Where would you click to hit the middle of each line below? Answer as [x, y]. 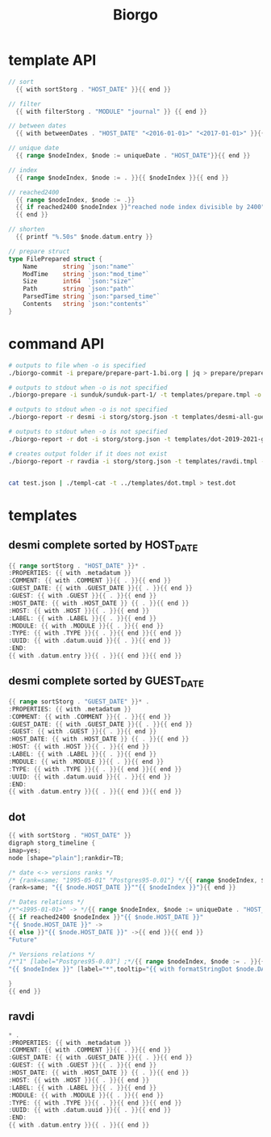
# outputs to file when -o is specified [77, 365]
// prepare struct [39, 251]
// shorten [27, 229]
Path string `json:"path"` [79, 289]
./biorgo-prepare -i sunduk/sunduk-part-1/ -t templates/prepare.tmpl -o [135, 395]
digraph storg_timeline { [52, 843]
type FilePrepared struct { [56, 259]
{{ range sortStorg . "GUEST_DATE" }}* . [79, 701]
